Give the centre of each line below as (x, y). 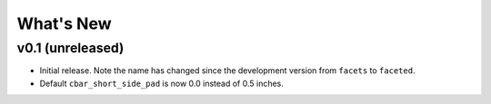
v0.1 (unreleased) (70, 48)
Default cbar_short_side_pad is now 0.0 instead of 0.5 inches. (161, 83)
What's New (65, 24)
